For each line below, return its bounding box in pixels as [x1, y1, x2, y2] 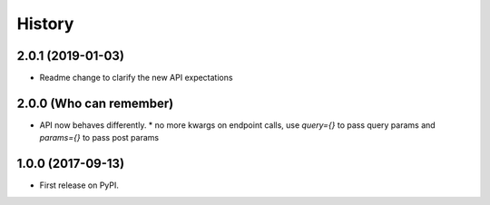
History [16, 14, 74, 34]
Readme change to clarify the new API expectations [39, 73, 233, 83]
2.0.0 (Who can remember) [16, 95, 174, 111]
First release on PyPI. [39, 180, 120, 190]
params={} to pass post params [39, 132, 159, 143]
